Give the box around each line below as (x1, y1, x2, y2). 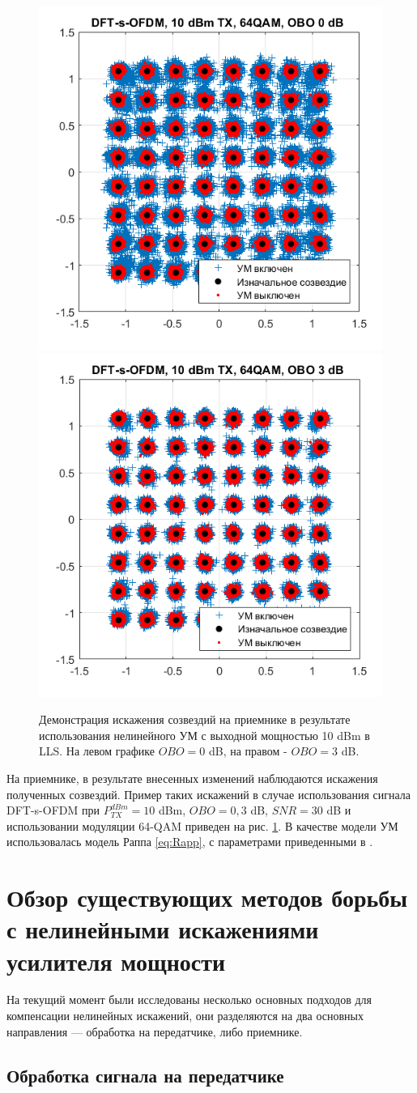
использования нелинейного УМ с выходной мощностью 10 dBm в (39, 726, 370, 743)
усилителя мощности (6, 944, 226, 977)
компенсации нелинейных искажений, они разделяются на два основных (6, 1007, 364, 1024)
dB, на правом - (208, 742, 287, 759)
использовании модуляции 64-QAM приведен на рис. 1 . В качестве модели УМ (6, 817, 398, 834)
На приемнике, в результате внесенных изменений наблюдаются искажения (6, 769, 378, 786)
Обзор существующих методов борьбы (6, 881, 408, 914)
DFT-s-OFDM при (6, 802, 100, 819)
